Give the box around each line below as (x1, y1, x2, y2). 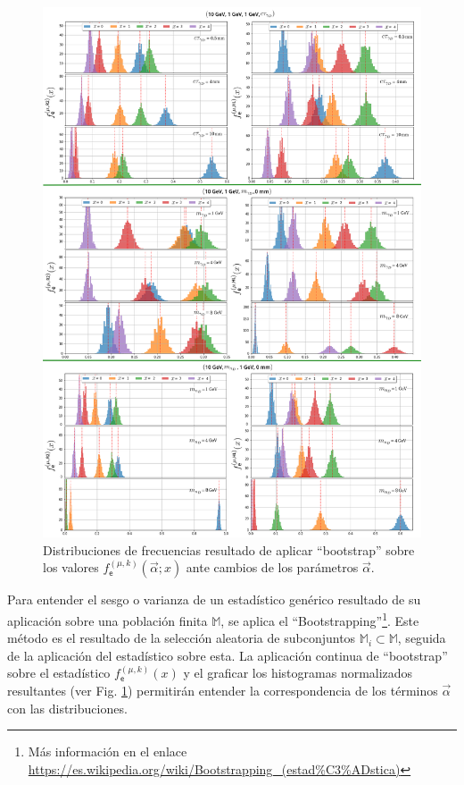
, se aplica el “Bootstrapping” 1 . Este (220, 608, 419, 629)
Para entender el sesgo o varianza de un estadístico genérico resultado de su (7, 590, 421, 609)
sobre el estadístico (7, 663, 111, 682)
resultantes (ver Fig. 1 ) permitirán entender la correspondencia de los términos (7, 680, 438, 699)
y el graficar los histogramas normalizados (183, 663, 413, 682)
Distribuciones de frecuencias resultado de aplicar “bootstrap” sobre (43, 540, 415, 559)
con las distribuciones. (7, 698, 128, 717)
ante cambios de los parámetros (186, 558, 359, 577)
